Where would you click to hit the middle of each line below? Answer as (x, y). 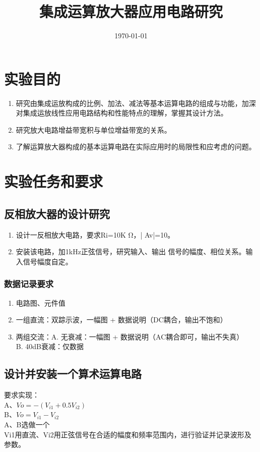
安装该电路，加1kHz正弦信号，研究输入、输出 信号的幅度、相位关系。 (131, 251)
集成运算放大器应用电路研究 (131, 11)
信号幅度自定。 (48, 261)
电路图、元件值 (41, 302)
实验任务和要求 (54, 181)
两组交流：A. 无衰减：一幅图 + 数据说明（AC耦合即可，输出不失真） (130, 336)
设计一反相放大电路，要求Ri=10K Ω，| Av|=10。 (95, 234)
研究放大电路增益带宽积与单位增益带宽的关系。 (93, 129)
